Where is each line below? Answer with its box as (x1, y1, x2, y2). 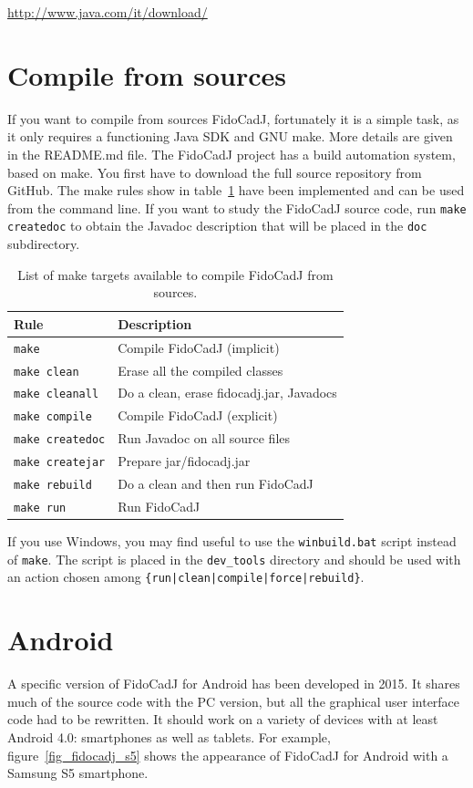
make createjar (14, 456, 106, 470)
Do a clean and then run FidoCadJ (118, 474, 314, 493)
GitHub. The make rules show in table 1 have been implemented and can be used (7, 181, 465, 200)
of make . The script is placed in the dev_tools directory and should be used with (7, 549, 461, 568)
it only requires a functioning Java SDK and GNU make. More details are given (7, 127, 453, 146)
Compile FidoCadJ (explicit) (118, 406, 278, 425)
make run (14, 501, 67, 514)
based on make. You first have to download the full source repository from (7, 162, 422, 181)
